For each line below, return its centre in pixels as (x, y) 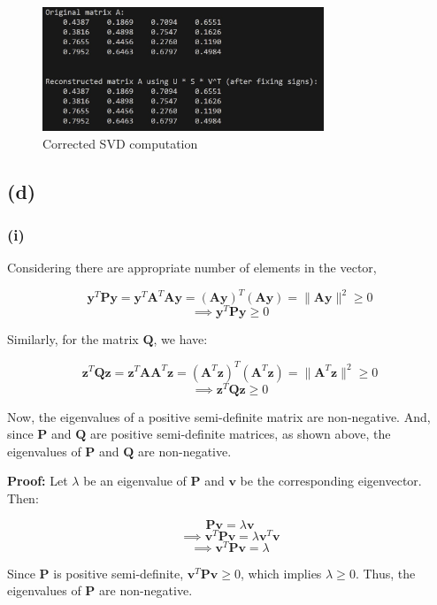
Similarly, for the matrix (73, 339)
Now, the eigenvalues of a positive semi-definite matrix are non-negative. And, (219, 416)
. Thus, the (385, 573)
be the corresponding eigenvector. (331, 481)
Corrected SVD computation (120, 143)
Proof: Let (38, 481)
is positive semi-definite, (119, 573)
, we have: (180, 339)
